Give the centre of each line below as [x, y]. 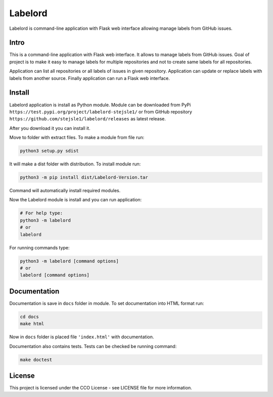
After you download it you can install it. [50, 128]
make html [32, 324]
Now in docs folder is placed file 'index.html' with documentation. [82, 337]
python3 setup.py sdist [50, 151]
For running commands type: [40, 247]
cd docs [29, 317]
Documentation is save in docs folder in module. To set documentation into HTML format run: [107, 303]
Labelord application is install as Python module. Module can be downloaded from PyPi [100, 105]
